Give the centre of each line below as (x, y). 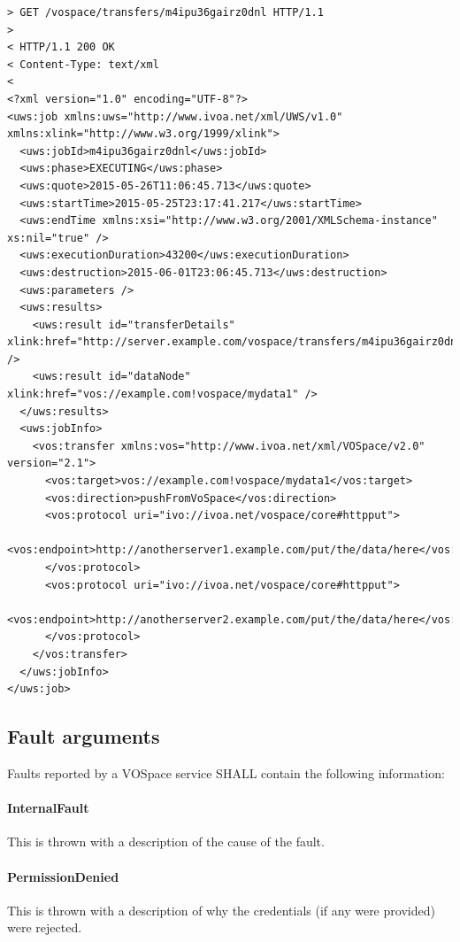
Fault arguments (84, 736)
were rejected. (45, 927)
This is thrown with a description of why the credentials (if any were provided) (221, 910)
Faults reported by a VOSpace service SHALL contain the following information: (226, 772)
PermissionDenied (63, 876)
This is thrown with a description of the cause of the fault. (166, 842)
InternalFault (48, 808)
